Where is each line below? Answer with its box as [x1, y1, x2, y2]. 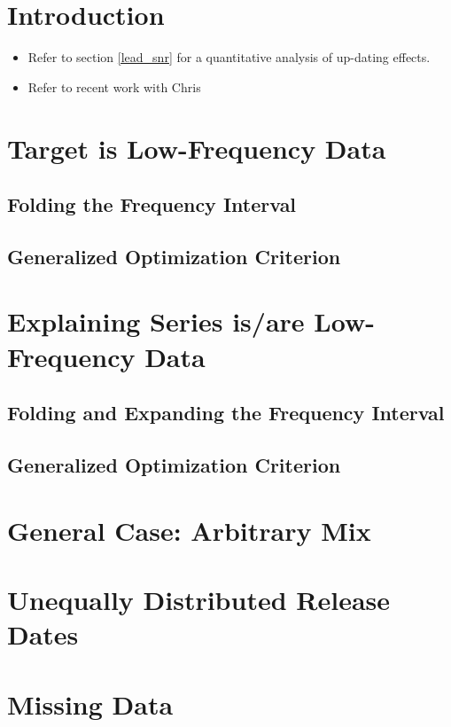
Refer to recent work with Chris [27, 77, 201, 96]
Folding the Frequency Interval [7, 191, 297, 218]
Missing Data [7, 685, 174, 722]
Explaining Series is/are [7, 303, 305, 340]
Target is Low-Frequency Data [7, 129, 386, 166]
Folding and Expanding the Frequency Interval [7, 399, 445, 426]
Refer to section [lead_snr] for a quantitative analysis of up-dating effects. [27, 48, 431, 66]
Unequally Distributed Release [7, 581, 391, 617]
